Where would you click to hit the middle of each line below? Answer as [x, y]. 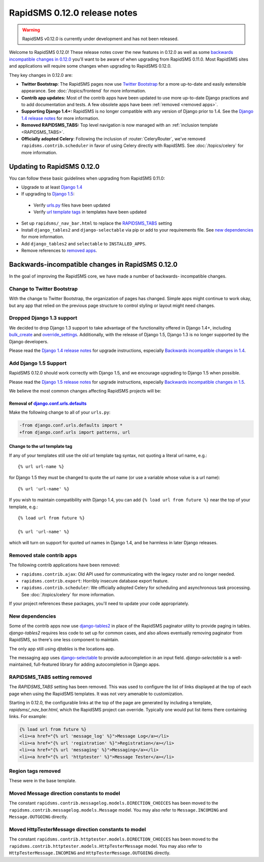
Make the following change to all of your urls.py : [60, 412]
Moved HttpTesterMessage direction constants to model [77, 830]
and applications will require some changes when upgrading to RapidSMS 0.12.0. [90, 66]
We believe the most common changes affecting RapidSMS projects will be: [85, 391]
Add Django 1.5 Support [38, 363]
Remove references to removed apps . [59, 251]
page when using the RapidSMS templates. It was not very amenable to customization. [96, 694]
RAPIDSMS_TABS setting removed [51, 677]
